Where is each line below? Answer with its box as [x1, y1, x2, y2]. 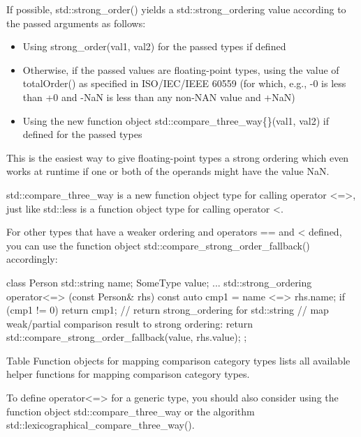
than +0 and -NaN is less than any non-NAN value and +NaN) [22, 89, 295, 104]
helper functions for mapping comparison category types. [6, 367, 250, 381]
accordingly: [6, 252, 58, 266]
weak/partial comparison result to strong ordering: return [6, 316, 253, 330]
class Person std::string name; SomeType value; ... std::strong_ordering [6, 275, 312, 289]
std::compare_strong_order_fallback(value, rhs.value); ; [6, 330, 247, 344]
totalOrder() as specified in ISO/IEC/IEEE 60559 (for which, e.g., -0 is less [22, 76, 346, 91]
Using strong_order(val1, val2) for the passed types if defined [22, 39, 286, 54]
